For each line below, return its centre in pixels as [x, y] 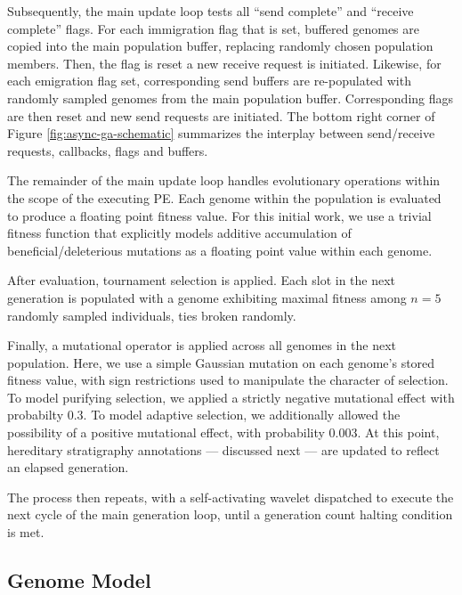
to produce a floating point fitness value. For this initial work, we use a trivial [219, 215]
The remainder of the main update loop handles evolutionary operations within [224, 180]
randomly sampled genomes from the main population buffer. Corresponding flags [231, 98]
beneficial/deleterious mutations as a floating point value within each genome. [220, 250]
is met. [26, 532]
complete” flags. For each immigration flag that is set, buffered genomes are [213, 28]
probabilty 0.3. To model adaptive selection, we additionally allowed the [204, 415]
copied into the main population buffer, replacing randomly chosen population [220, 46]
